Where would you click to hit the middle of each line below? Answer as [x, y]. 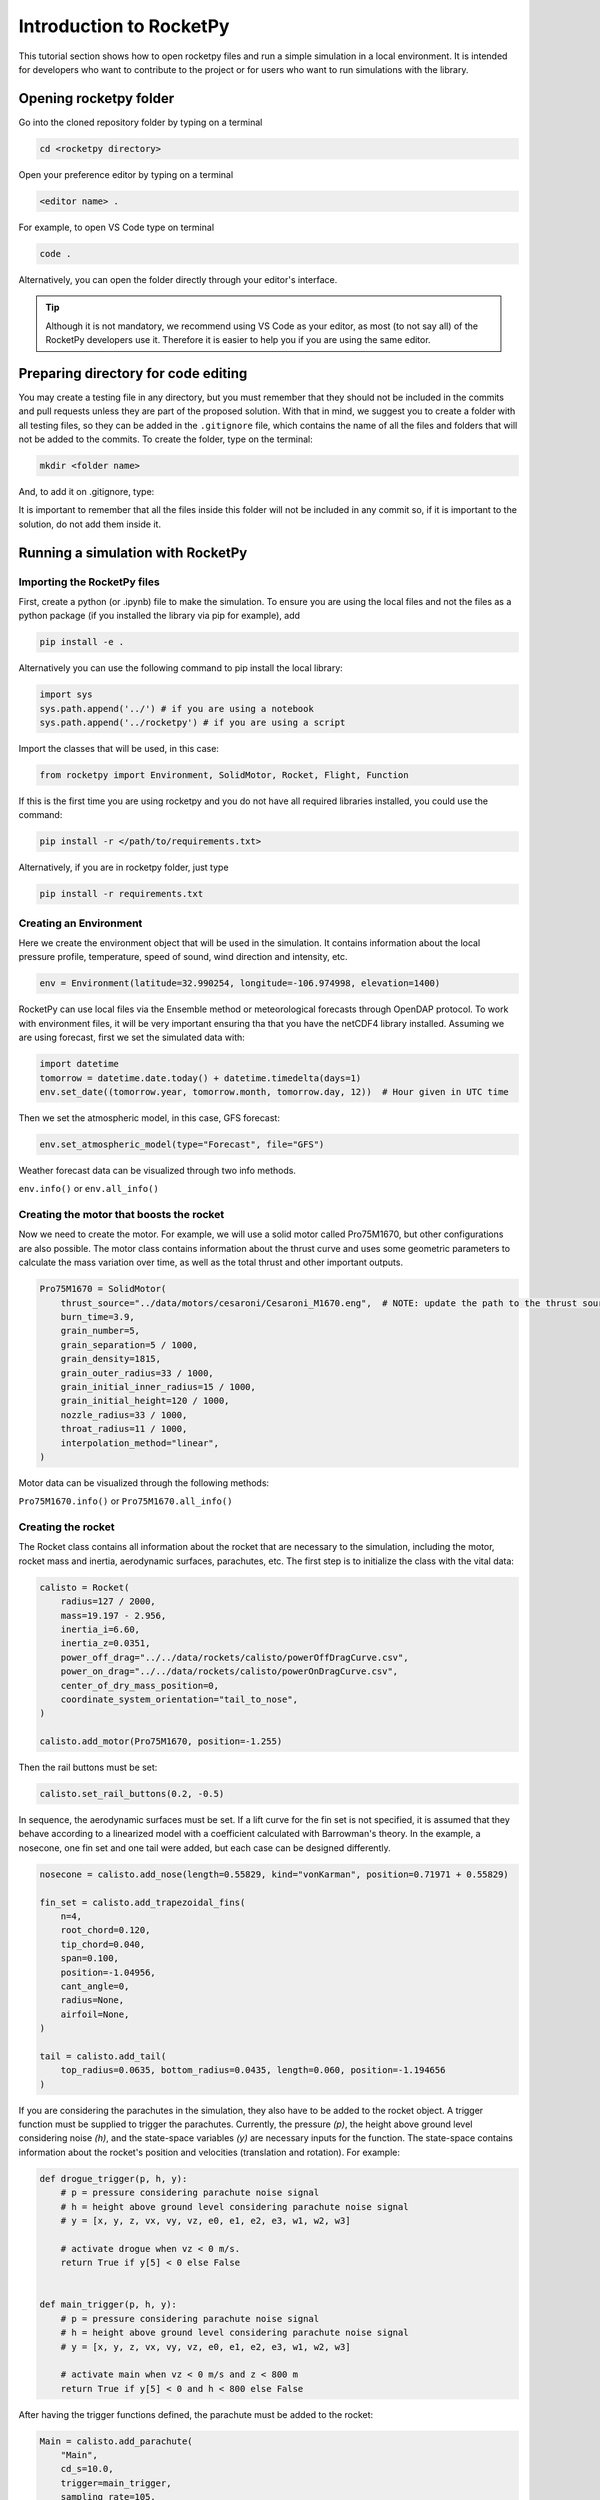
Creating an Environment [80, 923]
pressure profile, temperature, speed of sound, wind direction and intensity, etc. [183, 957]
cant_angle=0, [95, 1986]
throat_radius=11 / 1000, [124, 1429]
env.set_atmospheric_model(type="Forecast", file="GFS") [182, 1144]
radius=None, [92, 2000]
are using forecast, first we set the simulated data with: [131, 1037]
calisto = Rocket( [84, 1587]
